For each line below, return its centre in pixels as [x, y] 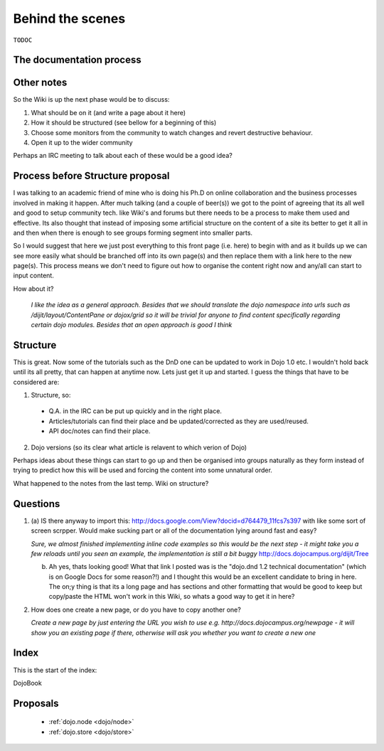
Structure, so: [51, 395]
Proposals [36, 703]
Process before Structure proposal [91, 176]
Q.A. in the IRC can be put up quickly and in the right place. [135, 411]
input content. [34, 276]
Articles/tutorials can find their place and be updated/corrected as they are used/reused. [179, 421]
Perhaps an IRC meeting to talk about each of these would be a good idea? [123, 156]
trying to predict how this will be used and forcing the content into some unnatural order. [143, 470]
